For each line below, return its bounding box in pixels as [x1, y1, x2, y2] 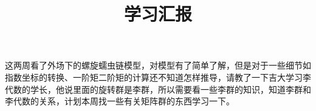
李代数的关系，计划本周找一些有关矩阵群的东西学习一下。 [5, 95, 235, 107]
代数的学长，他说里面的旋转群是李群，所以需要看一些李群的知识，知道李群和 [5, 82, 311, 95]
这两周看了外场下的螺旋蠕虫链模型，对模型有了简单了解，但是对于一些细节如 [5, 59, 311, 72]
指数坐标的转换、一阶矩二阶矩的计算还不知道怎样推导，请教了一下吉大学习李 [5, 70, 311, 83]
